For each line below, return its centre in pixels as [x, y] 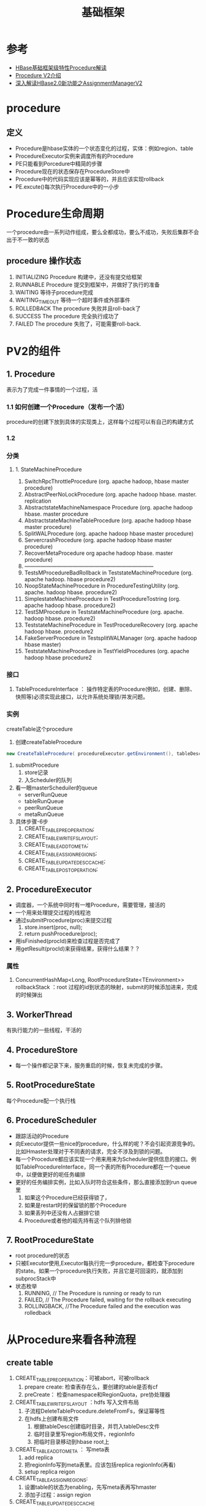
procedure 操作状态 [44, 261]
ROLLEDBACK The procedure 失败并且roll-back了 [78, 308]
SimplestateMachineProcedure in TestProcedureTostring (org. [102, 599]
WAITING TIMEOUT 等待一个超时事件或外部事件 [73, 300]
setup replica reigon [50, 1472]
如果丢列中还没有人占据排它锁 [62, 1213]
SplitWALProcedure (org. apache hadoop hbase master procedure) [109, 533]
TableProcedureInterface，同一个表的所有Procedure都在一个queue [105, 1167]
